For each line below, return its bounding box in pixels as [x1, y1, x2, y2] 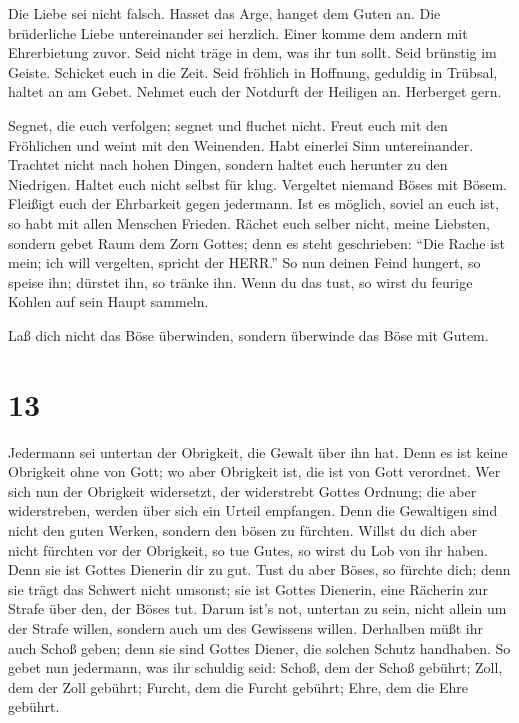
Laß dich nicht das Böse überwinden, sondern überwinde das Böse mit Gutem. [8, 324, 489, 345]
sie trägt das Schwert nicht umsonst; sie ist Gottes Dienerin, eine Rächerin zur [8, 578, 488, 599]
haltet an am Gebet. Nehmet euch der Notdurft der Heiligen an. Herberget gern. [8, 81, 502, 102]
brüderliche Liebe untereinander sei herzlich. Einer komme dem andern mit [8, 22, 468, 43]
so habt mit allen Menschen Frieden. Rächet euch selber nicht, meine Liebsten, [8, 212, 490, 233]
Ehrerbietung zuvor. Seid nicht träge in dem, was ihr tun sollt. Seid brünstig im [8, 42, 497, 63]
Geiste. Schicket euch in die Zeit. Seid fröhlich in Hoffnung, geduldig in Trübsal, [8, 61, 498, 82]
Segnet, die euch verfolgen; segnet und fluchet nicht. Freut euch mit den [8, 114, 448, 135]
